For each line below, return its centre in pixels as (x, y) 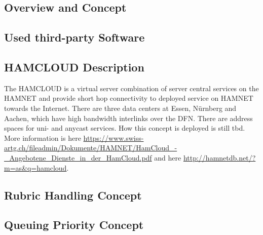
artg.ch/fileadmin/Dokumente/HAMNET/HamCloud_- (91, 148)
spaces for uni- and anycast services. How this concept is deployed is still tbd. (125, 128)
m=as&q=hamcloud (35, 167)
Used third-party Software (74, 37)
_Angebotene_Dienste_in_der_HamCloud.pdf (78, 157)
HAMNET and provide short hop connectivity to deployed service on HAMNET (129, 98)
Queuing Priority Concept (74, 225)
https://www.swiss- (114, 138)
